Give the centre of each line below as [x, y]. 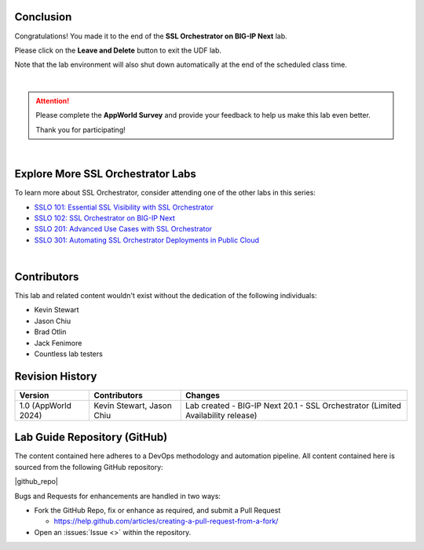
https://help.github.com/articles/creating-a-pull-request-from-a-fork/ [166, 521]
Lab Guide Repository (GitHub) [91, 437]
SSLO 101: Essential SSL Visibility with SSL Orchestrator [124, 207]
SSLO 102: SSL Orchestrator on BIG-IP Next [105, 218]
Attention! [53, 101]
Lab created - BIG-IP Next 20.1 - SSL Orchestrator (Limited [293, 406]
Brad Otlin [50, 332]
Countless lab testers [69, 354]
